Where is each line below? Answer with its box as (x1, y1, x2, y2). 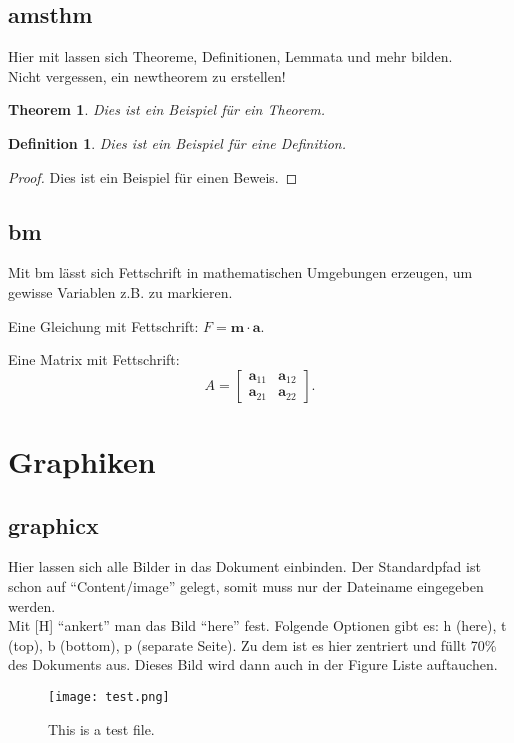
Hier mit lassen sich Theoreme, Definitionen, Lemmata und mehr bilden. (8, 46, 453, 67)
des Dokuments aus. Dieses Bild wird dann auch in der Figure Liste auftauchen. (8, 654, 498, 675)
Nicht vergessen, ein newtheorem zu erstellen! (8, 65, 286, 86)
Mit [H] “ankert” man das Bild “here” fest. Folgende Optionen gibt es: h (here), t (8, 615, 507, 636)
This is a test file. (48, 718, 155, 739)
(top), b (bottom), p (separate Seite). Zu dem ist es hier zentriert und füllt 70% (8, 634, 497, 655)
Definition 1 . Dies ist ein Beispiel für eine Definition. (8, 132, 347, 153)
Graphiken (8, 440, 156, 481)
